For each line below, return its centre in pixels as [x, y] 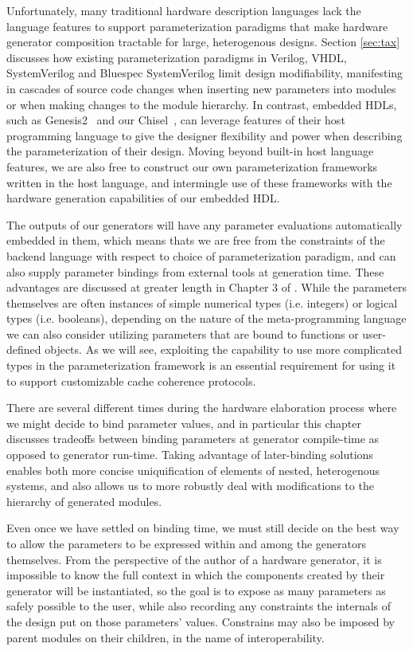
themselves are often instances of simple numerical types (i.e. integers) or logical [202, 302]
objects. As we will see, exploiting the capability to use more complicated [223, 349]
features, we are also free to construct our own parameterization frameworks [192, 166]
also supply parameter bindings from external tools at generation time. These [195, 271]
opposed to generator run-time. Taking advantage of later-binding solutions [190, 455]
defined [24, 349]
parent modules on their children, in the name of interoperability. [166, 637]
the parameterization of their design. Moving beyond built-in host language [190, 151]
